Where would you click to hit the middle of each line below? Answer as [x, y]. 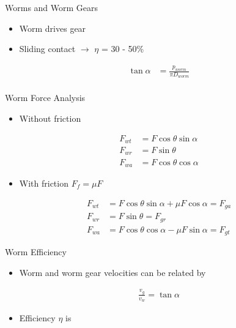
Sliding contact [47, 49]
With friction [44, 183]
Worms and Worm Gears [52, 7]
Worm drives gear [53, 28]
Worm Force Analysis [45, 98]
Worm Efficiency [36, 252]
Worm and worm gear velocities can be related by [112, 272]
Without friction [50, 118]
